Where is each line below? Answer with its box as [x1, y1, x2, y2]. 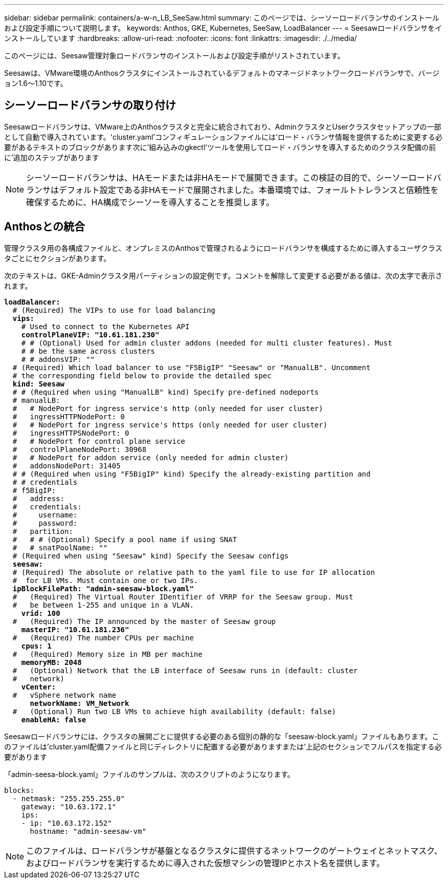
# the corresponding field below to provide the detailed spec [12, 371, 272, 380]
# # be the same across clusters [21, 347, 155, 355]
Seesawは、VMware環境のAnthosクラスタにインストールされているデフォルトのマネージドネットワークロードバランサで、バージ [4, 69, 440, 77]
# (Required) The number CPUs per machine [12, 633, 194, 642]
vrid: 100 [21, 609, 60, 617]
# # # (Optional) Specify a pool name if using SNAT [12, 535, 237, 544]
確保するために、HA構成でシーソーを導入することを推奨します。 [26, 197, 274, 207]
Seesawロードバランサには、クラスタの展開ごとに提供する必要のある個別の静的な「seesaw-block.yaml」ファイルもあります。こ [4, 731, 439, 741]
